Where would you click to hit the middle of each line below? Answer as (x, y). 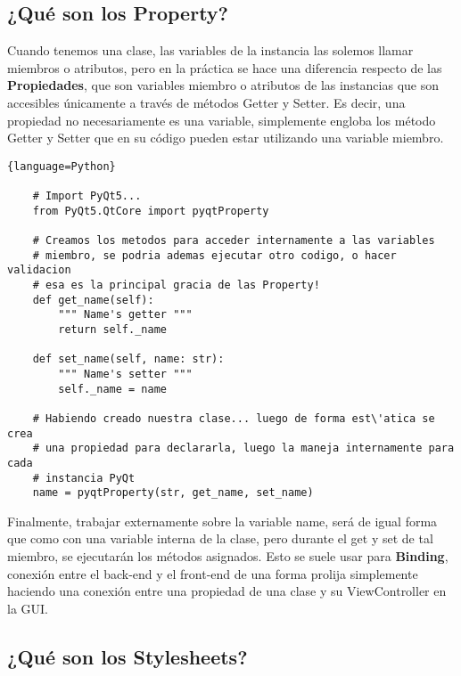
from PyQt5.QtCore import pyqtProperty (151, 211)
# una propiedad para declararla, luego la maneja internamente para (243, 448)
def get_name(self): (93, 300)
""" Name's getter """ (125, 315)
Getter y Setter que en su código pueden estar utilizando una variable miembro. (226, 138)
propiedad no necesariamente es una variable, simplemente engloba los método (222, 120)
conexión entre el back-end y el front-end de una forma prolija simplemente (213, 573)
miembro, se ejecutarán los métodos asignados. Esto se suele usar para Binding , (228, 556)
